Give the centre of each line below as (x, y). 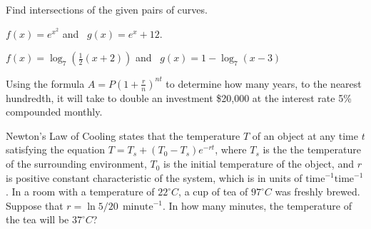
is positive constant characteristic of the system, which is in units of (154, 177)
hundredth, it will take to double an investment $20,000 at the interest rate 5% (179, 97)
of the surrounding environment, (76, 164)
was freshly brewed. (317, 192)
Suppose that (35, 205)
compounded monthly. (54, 112)
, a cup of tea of (213, 192)
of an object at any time (305, 135)
